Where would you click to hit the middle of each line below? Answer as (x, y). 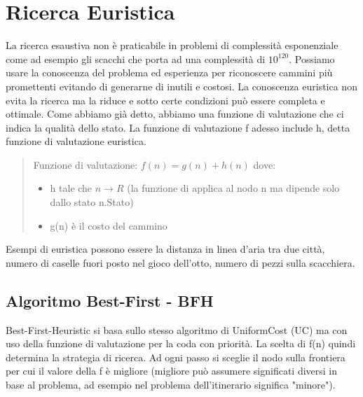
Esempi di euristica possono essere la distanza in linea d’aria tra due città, (165, 249)
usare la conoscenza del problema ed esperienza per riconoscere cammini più (169, 72)
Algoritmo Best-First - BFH (110, 300)
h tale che (71, 188)
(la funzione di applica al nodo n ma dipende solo (233, 188)
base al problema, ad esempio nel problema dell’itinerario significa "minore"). (171, 385)
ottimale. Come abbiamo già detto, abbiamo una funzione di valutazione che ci (175, 114)
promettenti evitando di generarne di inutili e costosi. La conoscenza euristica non (181, 86)
